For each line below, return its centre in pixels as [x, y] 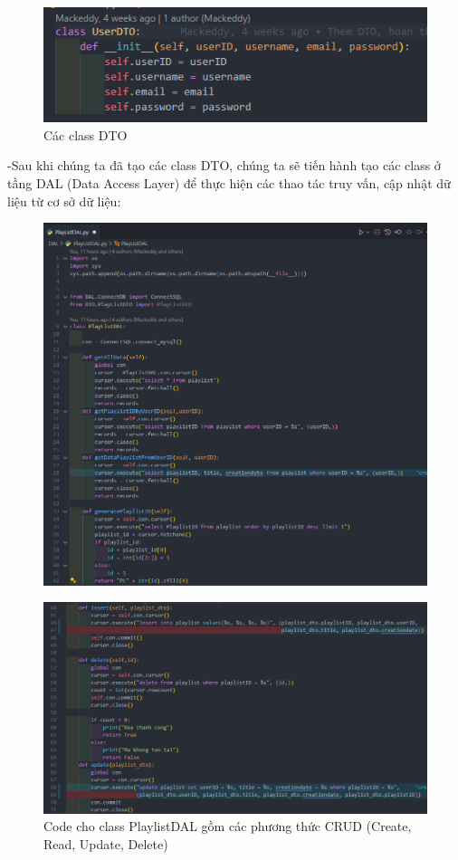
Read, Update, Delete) [106, 844]
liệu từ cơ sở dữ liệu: [64, 201]
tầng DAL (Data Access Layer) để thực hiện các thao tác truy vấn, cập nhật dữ [229, 183]
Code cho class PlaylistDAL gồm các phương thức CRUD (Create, [228, 826]
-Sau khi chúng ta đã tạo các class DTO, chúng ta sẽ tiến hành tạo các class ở [224, 165]
